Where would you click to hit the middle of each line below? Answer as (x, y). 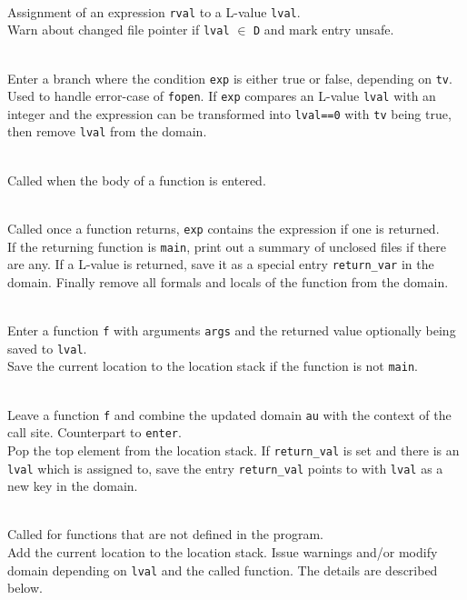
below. (25, 588)
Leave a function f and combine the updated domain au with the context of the (229, 414)
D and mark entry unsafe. (324, 30)
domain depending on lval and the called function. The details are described (223, 570)
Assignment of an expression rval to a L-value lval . (154, 11)
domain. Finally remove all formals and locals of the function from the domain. (228, 281)
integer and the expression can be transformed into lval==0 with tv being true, (229, 113)
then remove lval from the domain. (107, 131)
